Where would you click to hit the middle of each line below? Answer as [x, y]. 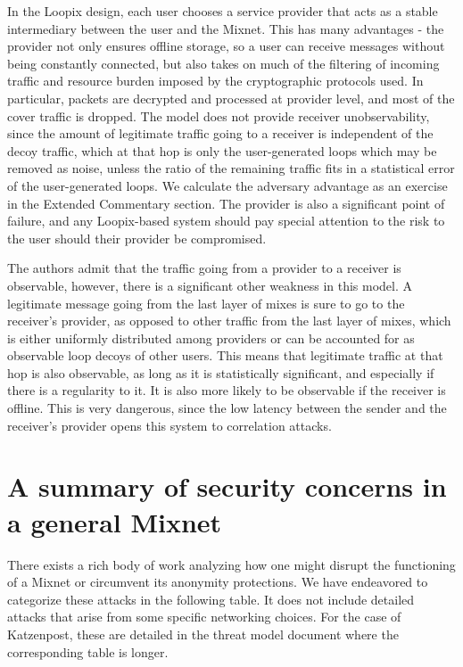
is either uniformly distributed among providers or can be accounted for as [211, 338]
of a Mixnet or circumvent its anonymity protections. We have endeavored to [218, 582]
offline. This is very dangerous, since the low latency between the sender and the [227, 408]
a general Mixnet [115, 521]
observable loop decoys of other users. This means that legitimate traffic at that [225, 355]
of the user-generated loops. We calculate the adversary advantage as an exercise [227, 185]
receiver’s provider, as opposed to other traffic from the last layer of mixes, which [229, 321]
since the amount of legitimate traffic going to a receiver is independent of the [220, 133]
